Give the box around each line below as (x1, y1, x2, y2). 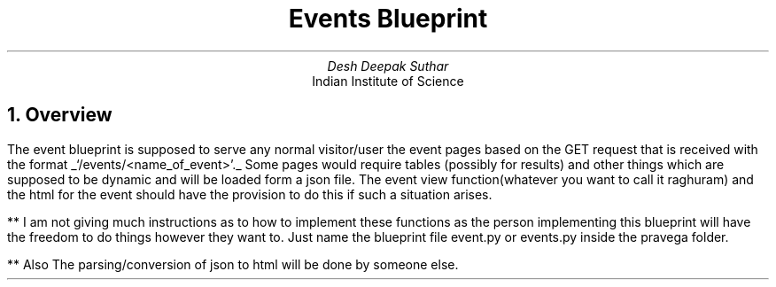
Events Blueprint (288, 4, 488, 34)
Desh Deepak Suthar (327, 58, 449, 74)
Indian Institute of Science (312, 73, 464, 89)
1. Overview (7, 104, 113, 127)
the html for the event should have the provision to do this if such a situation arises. (7, 186, 493, 202)
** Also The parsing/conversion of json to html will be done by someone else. (7, 256, 459, 272)
